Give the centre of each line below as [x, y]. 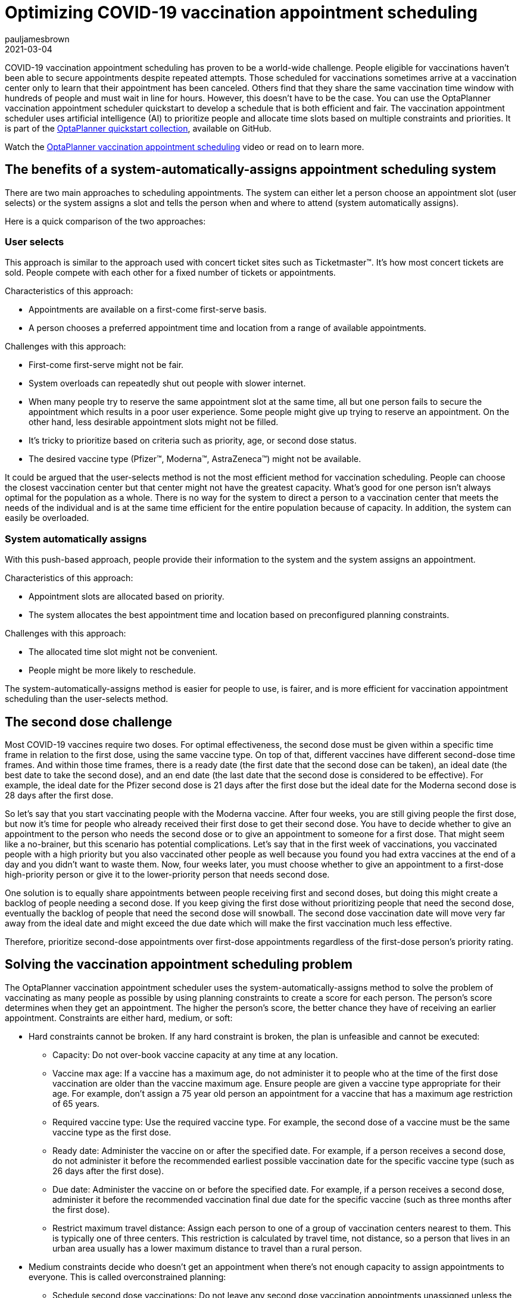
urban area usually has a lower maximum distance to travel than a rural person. [207, 1248]
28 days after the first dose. [59, 795]
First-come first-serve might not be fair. [106, 365]
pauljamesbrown [37, 39]
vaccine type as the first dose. [112, 1132]
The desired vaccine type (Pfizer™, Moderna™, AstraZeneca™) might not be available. [195, 459]
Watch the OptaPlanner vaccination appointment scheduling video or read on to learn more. [185, 146]
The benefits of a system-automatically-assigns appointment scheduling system [251, 170]
